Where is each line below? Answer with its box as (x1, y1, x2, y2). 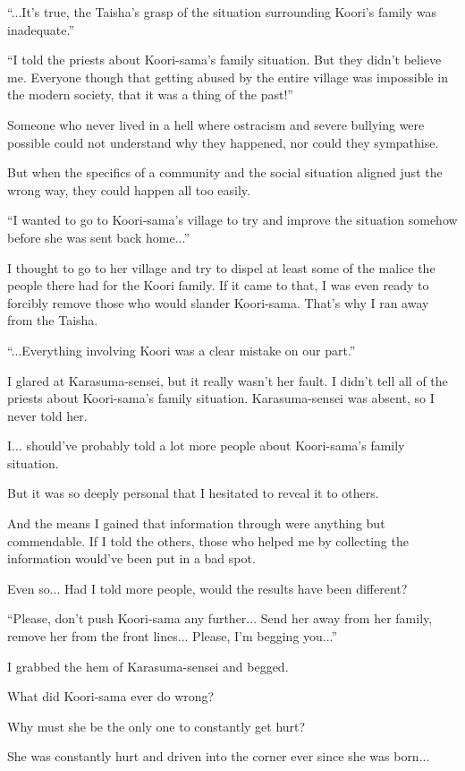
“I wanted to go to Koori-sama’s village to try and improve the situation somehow (7, 210, 458, 229)
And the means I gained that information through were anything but (7, 514, 385, 533)
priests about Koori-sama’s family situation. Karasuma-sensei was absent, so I (7, 389, 435, 407)
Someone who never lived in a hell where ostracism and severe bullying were (7, 115, 425, 133)
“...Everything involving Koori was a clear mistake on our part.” (7, 340, 356, 359)
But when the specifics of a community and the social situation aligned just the (7, 163, 443, 182)
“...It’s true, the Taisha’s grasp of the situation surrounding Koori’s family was (7, 3, 436, 21)
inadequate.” (7, 20, 75, 39)
